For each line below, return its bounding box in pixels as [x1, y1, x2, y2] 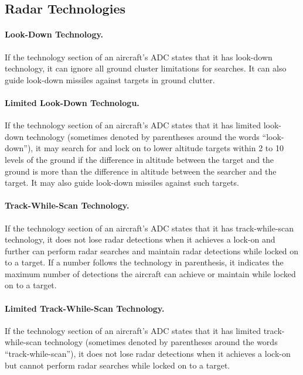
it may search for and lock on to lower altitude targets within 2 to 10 [35, 142, 284, 154]
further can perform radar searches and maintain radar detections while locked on [5, 244, 299, 257]
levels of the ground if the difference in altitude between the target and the [5, 153, 274, 165]
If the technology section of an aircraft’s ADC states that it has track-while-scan [5, 221, 294, 234]
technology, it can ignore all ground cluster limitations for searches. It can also [5, 62, 287, 74]
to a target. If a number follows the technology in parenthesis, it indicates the [5, 256, 284, 268]
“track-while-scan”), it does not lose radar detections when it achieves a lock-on [5, 347, 291, 360]
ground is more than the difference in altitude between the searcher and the [5, 165, 277, 177]
